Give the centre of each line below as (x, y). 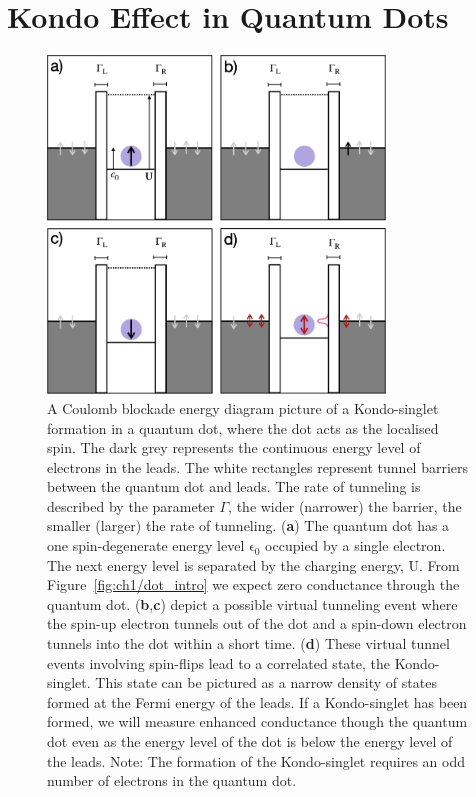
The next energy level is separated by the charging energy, (225, 564)
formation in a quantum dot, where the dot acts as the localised (243, 427)
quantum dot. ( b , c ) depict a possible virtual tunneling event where (252, 603)
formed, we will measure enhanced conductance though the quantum (257, 721)
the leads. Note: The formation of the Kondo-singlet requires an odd (256, 760)
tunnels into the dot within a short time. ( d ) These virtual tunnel (248, 643)
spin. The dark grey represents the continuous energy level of (234, 447)
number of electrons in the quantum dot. (172, 780)
